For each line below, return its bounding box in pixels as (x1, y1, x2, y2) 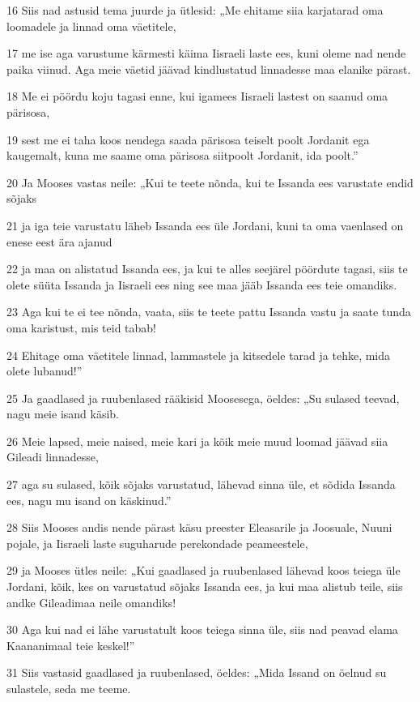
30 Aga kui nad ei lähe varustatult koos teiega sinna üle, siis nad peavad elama (6, 621, 398, 638)
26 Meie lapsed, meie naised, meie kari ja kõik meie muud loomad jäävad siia (6, 432, 388, 449)
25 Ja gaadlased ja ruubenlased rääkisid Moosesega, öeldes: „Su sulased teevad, (6, 389, 400, 406)
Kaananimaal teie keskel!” (6, 636, 135, 653)
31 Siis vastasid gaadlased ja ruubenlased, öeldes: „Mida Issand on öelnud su (6, 664, 387, 681)
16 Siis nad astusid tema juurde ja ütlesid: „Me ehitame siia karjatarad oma (6, 2, 384, 18)
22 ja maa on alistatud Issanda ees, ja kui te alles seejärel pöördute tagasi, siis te (6, 260, 408, 277)
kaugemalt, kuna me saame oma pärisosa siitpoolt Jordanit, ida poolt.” (6, 147, 358, 164)
